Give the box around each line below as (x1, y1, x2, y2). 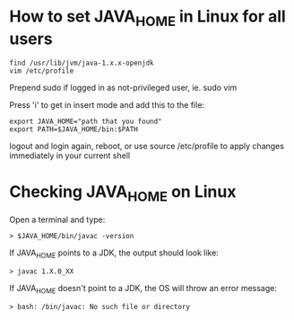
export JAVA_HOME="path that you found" (9, 117, 163, 126)
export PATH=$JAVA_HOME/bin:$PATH (9, 124, 139, 134)
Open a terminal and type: (9, 214, 106, 226)
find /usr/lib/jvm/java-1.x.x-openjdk (9, 58, 154, 67)
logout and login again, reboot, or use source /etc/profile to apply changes (9, 140, 285, 151)
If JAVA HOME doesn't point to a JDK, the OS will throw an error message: (9, 282, 278, 296)
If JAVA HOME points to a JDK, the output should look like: (9, 247, 220, 260)
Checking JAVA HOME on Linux (9, 182, 237, 205)
